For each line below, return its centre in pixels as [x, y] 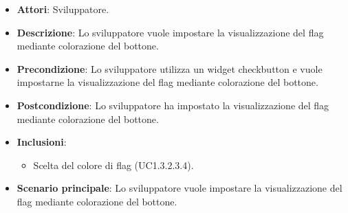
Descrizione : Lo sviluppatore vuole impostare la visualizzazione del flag [170, 32]
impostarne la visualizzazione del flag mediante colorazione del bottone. [167, 82]
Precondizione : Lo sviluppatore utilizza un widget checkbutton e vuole [170, 68]
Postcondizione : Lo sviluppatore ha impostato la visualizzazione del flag [173, 105]
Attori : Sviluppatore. [63, 9]
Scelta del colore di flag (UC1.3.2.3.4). [113, 165]
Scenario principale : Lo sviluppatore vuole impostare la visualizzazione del [180, 188]
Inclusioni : [42, 142]
